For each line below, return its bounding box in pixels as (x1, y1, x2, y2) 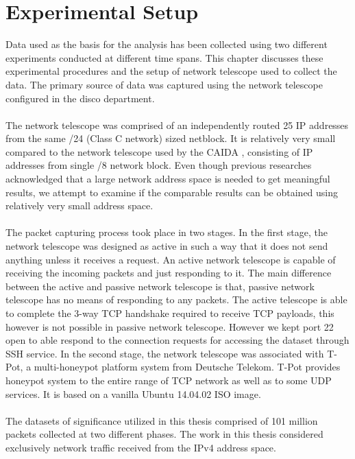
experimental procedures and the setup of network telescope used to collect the (5, 64, 337, 78)
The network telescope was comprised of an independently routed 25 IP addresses (5, 117, 349, 132)
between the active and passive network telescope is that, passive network (5, 279, 315, 293)
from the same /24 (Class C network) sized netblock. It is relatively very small (5, 131, 336, 145)
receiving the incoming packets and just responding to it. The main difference (5, 266, 332, 280)
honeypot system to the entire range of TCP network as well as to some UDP (5, 373, 332, 387)
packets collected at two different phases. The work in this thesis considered (5, 427, 323, 441)
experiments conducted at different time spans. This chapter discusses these (5, 50, 323, 64)
